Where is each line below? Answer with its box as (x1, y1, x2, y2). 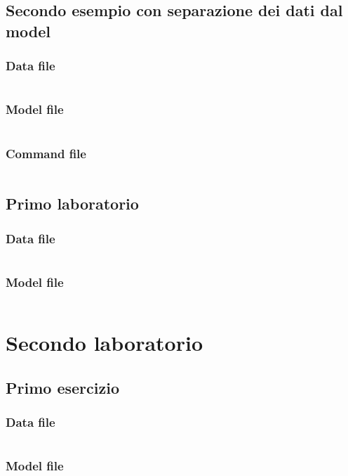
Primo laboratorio (6, 193, 139, 214)
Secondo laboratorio (6, 328, 203, 357)
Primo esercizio (6, 376, 119, 398)
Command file (6, 144, 86, 162)
